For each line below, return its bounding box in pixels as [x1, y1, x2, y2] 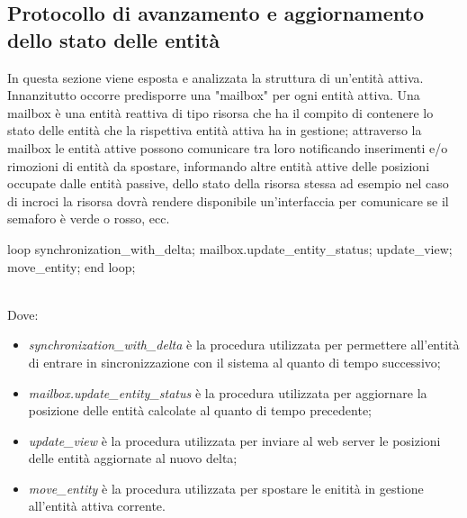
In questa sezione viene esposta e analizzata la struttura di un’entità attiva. [7, 68, 424, 86]
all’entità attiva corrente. [28, 496, 166, 515]
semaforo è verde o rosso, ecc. [7, 209, 170, 228]
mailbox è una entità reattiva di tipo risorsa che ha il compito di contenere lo [7, 103, 434, 122]
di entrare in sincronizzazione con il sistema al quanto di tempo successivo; [28, 352, 441, 371]
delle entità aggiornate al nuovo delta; [28, 449, 238, 468]
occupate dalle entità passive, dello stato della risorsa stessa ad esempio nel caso [7, 174, 449, 193]
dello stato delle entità [7, 25, 220, 53]
